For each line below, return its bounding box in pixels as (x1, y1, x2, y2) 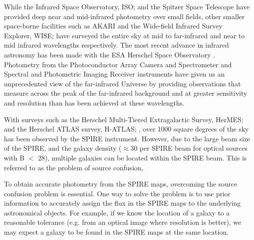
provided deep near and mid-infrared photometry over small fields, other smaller (4, 11, 245, 21)
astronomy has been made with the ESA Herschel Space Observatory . (4, 49, 215, 59)
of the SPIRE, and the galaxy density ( (4, 143, 122, 153)
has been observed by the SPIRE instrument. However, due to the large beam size (4, 133, 251, 143)
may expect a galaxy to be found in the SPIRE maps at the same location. (4, 227, 229, 237)
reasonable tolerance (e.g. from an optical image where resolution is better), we (4, 217, 241, 227)
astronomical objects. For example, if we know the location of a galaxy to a (4, 207, 230, 217)
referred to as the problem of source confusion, (4, 162, 143, 172)
